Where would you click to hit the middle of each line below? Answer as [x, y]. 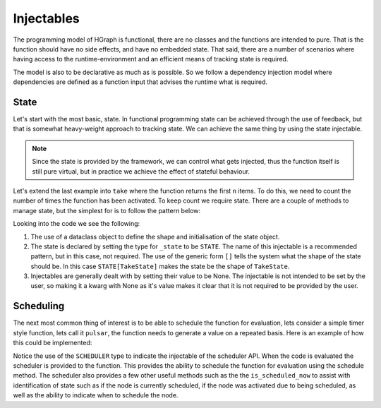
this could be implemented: [53, 343]
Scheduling [39, 306]
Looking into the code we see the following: [77, 224]
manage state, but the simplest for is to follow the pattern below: [107, 210]
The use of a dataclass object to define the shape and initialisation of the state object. [155, 236]
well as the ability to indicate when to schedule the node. [96, 395]
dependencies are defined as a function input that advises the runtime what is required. [140, 82]
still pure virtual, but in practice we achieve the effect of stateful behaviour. [141, 171]
